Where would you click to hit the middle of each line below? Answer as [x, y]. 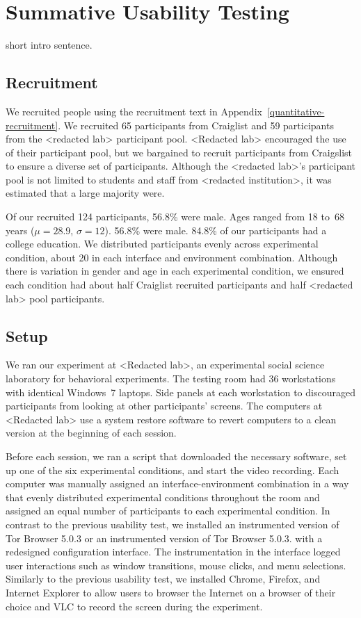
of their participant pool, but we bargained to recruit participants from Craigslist [179, 152]
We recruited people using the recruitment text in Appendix [134, 111]
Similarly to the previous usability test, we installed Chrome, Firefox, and [163, 579]
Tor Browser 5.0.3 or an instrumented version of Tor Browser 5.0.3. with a [164, 538]
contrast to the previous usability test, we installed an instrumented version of [173, 524]
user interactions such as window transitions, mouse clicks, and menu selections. [176, 565]
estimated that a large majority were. [85, 193]
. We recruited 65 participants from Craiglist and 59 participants [196, 125]
